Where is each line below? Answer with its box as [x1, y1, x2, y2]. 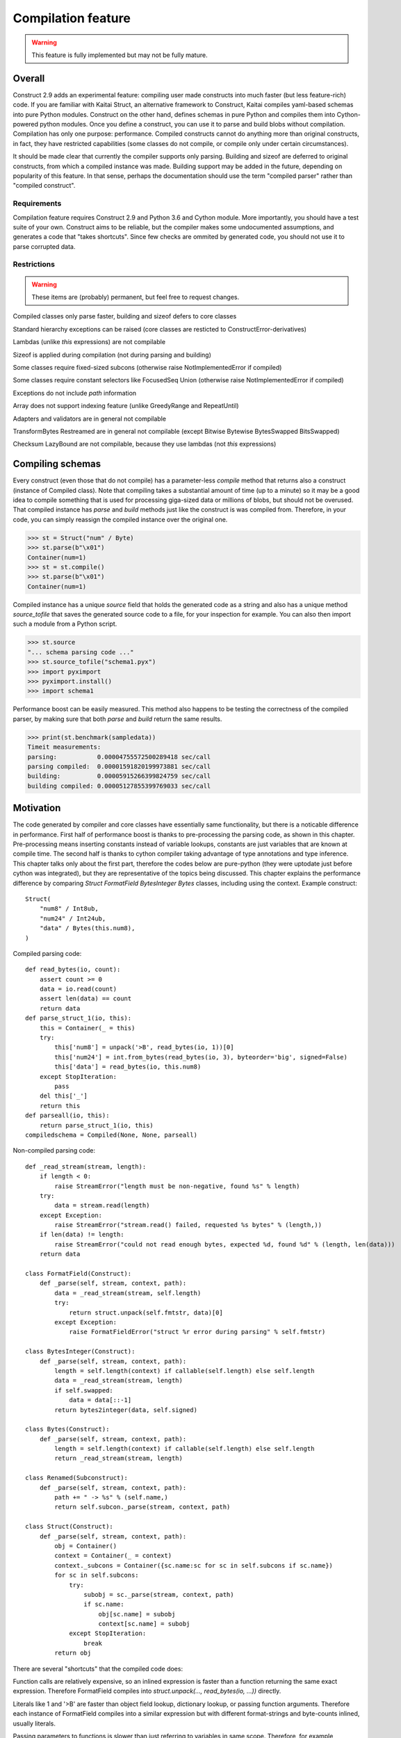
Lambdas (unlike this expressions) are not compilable [13, 338, 166, 346]
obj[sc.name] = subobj [98, 1610, 176, 1618]
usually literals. [13, 1719, 56, 1728]
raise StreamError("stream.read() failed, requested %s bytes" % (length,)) [54, 1221, 322, 1229]
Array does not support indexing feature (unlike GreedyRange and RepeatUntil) [13, 402, 239, 410]
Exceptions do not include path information [13, 389, 137, 397]
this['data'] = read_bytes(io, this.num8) [54, 1063, 202, 1071]
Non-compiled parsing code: [13, 1146, 95, 1155]
